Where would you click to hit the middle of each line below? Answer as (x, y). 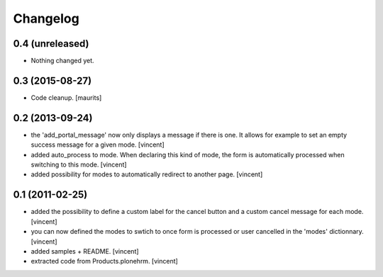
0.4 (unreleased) (51, 44)
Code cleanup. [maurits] (66, 97)
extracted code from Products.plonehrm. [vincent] (105, 261)
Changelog (46, 18)
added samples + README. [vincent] (85, 251)
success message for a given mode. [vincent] (98, 145)
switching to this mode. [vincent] (79, 165)
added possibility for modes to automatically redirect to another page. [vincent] (147, 174)
